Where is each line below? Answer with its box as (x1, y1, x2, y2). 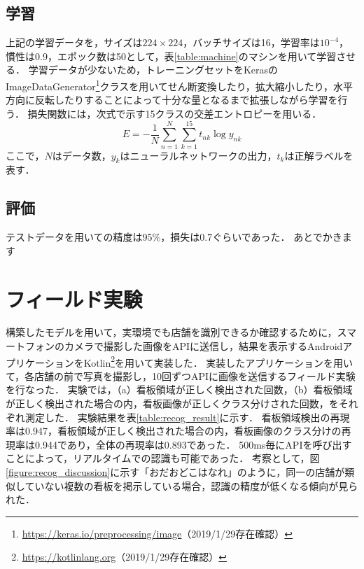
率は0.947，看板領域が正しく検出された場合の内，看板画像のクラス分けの (6, 423, 342, 438)
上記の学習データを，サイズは (6, 35, 143, 50)
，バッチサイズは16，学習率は (183, 35, 320, 50)
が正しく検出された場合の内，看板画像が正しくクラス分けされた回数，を (6, 396, 339, 411)
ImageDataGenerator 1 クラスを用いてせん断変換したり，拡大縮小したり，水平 (6, 76, 353, 93)
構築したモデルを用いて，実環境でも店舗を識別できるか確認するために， (6, 325, 337, 339)
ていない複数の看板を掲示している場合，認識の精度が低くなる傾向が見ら (24, 478, 358, 493)
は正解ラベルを (284, 148, 353, 162)
